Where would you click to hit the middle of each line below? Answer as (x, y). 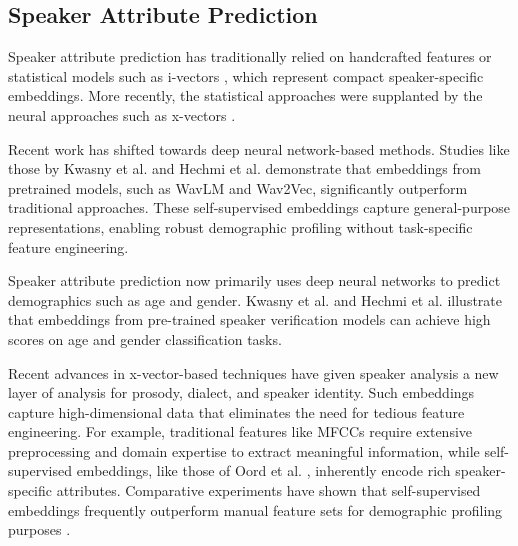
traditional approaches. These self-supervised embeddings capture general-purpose (259, 207)
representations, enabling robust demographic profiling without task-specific (240, 226)
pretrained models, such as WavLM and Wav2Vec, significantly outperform (238, 187)
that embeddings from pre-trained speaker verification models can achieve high (249, 319)
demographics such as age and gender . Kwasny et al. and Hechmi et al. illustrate (255, 299)
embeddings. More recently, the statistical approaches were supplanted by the (245, 95)
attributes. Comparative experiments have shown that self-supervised (268, 490)
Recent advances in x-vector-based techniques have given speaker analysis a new (253, 372)
